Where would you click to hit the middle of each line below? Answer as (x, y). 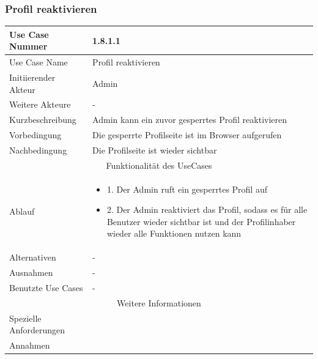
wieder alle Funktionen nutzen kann (174, 233)
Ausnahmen (31, 272)
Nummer (28, 46)
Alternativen (33, 257)
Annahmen (30, 345)
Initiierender (32, 77)
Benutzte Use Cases (46, 287)
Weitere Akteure (40, 104)
